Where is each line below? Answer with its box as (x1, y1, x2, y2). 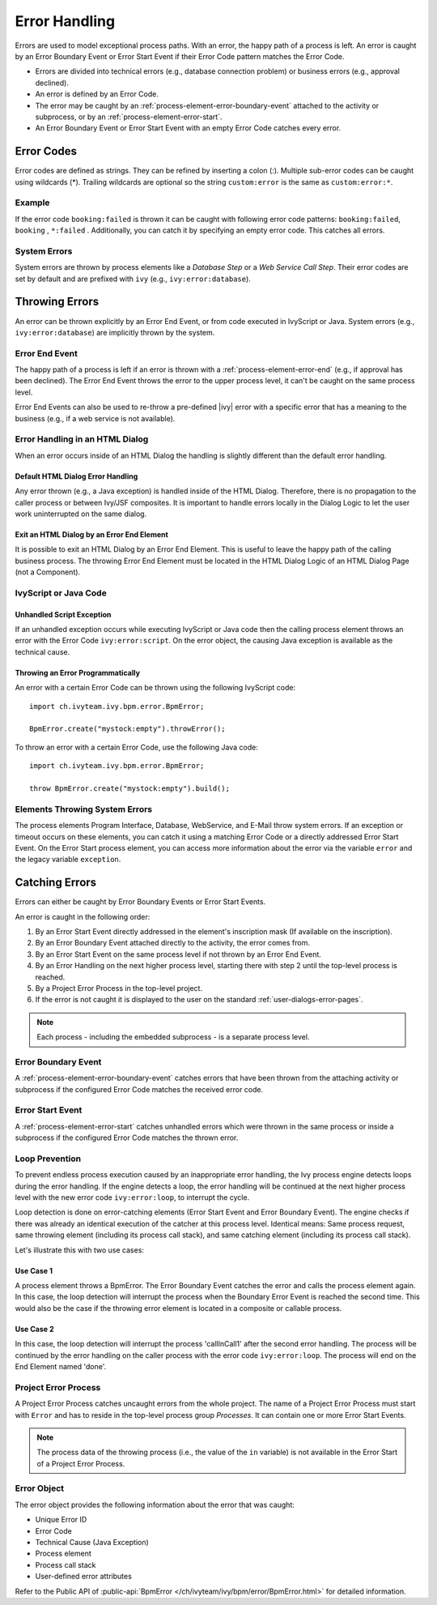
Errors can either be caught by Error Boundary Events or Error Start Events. (15, 897, 266, 907)
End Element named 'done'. (15, 1362, 107, 1371)
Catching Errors (15, 876, 97, 890)
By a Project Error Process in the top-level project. (35, 983, 202, 992)
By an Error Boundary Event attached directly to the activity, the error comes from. (35, 938, 311, 948)
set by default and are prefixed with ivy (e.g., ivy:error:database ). (15, 274, 251, 284)
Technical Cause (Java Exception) (35, 1538, 149, 1547)
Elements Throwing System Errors (15, 803, 153, 814)
